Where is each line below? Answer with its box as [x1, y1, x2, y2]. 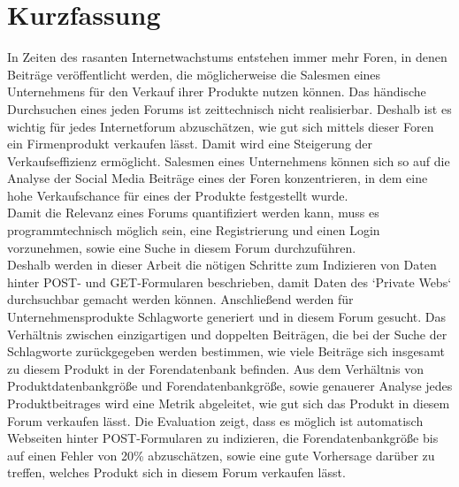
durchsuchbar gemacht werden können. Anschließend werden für [7, 290, 354, 308]
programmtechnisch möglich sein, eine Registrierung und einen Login [7, 221, 380, 240]
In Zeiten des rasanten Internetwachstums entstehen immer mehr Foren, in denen [7, 48, 448, 66]
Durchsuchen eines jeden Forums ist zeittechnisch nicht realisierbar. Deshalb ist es [7, 99, 452, 118]
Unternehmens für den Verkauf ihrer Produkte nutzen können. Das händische [7, 82, 426, 101]
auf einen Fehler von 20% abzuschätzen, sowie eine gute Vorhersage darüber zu [7, 445, 435, 464]
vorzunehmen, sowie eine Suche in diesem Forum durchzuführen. [7, 238, 356, 256]
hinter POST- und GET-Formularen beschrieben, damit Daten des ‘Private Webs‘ [7, 272, 452, 291]
